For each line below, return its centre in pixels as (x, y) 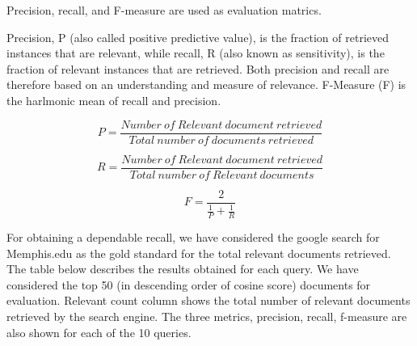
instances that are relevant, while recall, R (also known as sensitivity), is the (196, 53)
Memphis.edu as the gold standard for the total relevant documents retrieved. (199, 253)
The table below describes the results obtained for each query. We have (183, 269)
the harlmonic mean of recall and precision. (114, 100)
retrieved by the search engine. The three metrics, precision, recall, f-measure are (207, 316)
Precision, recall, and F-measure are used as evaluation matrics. (164, 10)
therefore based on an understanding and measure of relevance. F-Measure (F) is (206, 84)
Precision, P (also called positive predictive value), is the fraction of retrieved (198, 37)
